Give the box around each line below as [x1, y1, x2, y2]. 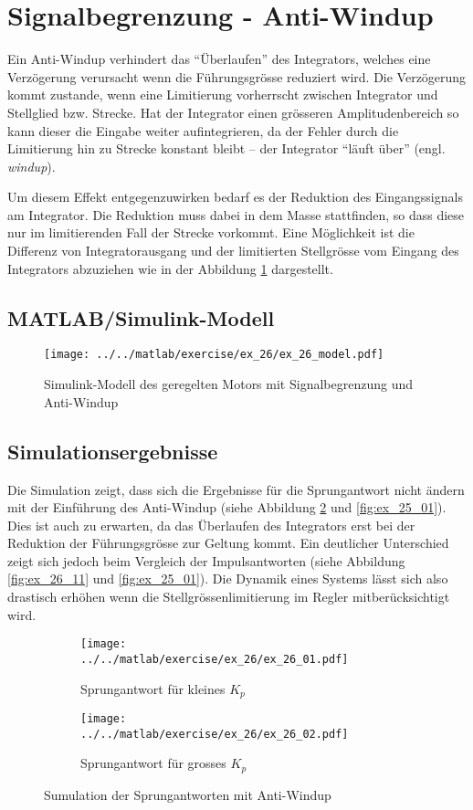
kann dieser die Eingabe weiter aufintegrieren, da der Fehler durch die [7, 121, 399, 140]
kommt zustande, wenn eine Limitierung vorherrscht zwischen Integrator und [7, 85, 438, 104]
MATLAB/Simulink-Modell [7, 303, 275, 331]
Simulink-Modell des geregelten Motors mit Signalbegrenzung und [44, 374, 413, 394]
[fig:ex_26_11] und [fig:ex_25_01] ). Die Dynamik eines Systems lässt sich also [7, 569, 448, 588]
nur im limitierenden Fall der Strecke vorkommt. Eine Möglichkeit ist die [7, 223, 415, 242]
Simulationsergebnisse [7, 437, 218, 465]
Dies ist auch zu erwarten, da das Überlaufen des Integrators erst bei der [7, 515, 415, 534]
